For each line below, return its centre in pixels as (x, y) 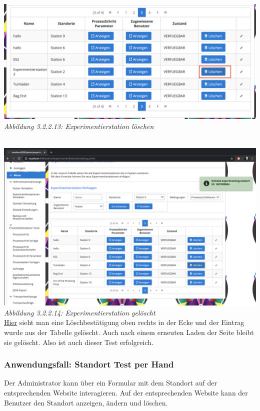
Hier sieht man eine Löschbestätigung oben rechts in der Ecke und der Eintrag (124, 322)
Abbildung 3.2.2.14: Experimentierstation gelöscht (80, 312)
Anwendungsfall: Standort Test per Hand (89, 364)
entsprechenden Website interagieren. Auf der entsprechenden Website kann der (126, 392)
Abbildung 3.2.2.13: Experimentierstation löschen (79, 126)
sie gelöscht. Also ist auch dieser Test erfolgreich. (79, 342)
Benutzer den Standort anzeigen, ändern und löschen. (86, 402)
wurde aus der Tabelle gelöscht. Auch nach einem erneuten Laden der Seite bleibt (129, 332)
